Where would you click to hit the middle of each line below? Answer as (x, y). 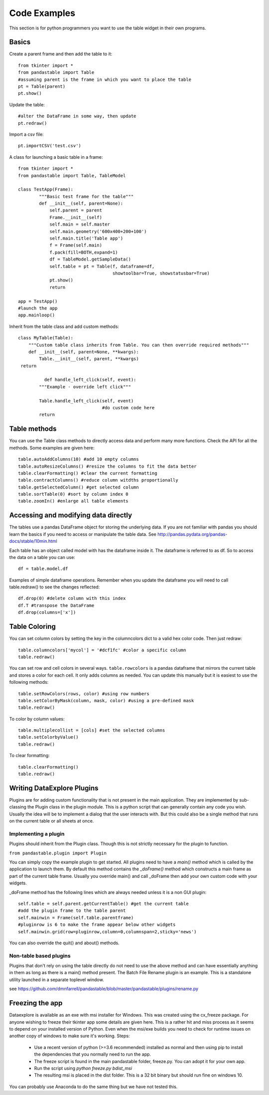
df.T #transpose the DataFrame (56, 605)
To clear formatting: (29, 756)
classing (18, 807)
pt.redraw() (33, 123)
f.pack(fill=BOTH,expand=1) (84, 252)
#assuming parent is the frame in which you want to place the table (105, 79)
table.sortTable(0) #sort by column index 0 (73, 494)
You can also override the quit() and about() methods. (64, 943)
